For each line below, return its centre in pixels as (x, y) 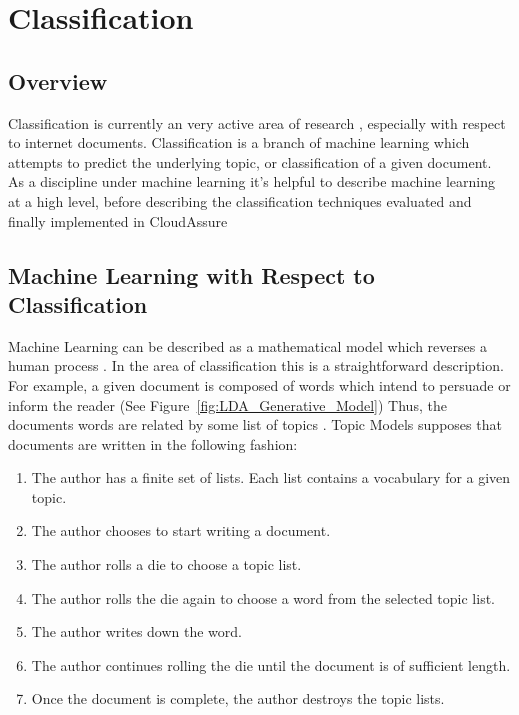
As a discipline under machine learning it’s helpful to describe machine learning (251, 181)
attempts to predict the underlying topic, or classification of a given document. (250, 161)
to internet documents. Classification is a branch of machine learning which (239, 142)
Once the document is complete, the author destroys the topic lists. (238, 698)
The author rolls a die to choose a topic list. (166, 564)
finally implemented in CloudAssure (118, 220)
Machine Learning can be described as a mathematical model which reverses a (247, 345)
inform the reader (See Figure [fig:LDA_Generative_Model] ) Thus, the (227, 404)
